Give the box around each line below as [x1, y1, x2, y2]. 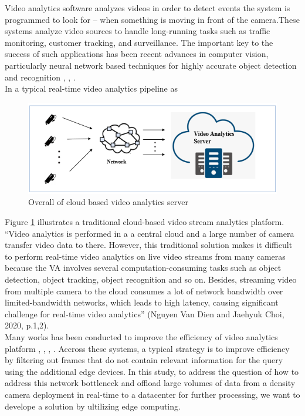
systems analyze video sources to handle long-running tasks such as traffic [5, 25, 270, 37]
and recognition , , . [5, 71, 76, 83]
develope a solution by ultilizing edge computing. [5, 400, 181, 412]
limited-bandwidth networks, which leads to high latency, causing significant [5, 296, 279, 308]
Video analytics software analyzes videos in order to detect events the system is [5, 2, 290, 14]
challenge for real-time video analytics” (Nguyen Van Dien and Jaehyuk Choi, [5, 307, 284, 320]
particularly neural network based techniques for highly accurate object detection [5, 59, 297, 71]
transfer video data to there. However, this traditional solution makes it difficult [5, 239, 293, 251]
